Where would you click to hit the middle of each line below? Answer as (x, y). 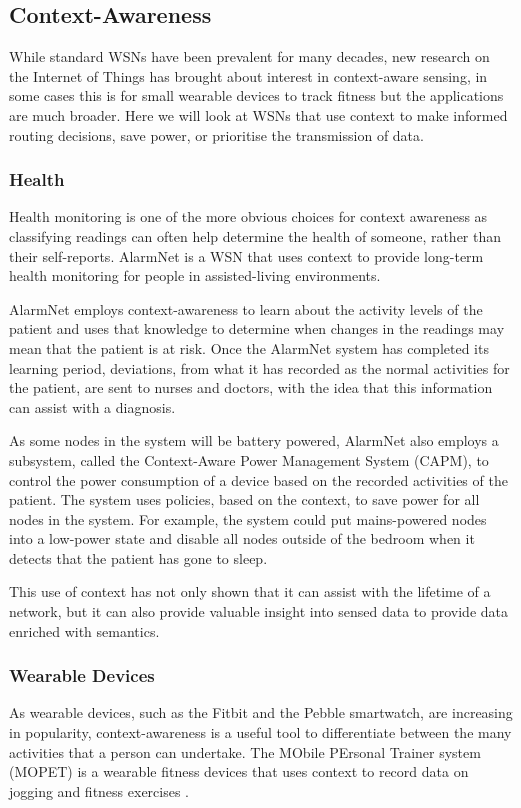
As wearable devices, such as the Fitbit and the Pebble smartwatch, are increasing (261, 712)
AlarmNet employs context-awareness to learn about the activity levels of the (246, 308)
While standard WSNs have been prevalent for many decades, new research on (249, 56)
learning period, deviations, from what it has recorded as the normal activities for (259, 367)
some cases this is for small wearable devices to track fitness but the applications (256, 95)
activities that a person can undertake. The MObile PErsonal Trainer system (245, 751)
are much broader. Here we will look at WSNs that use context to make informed (258, 114)
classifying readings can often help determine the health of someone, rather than (255, 235)
